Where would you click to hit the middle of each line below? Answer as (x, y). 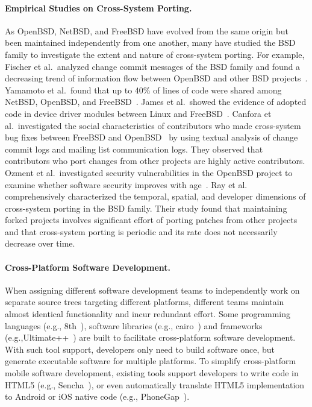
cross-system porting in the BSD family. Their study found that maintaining (146, 208)
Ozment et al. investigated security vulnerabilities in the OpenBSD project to (149, 172)
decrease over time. (40, 243)
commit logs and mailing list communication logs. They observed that (134, 149)
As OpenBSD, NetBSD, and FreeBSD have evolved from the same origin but (147, 30)
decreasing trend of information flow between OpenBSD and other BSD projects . (156, 78)
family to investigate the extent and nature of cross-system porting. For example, (155, 54)
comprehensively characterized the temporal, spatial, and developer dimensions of (155, 196)
